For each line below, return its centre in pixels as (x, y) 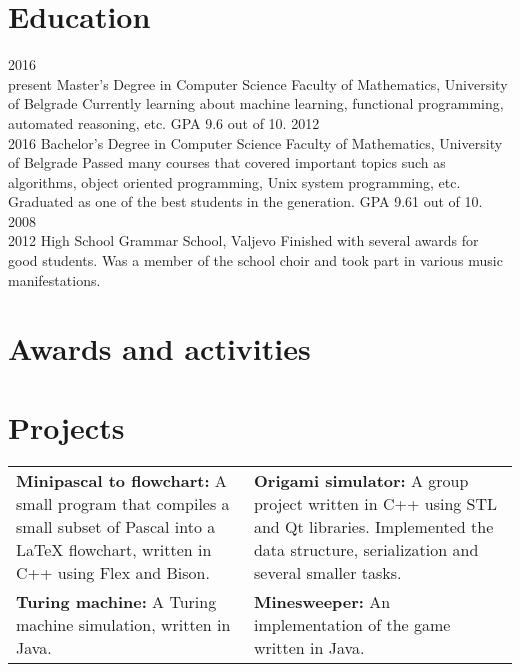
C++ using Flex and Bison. (113, 572)
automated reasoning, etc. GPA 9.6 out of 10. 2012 (164, 122)
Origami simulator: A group (361, 480)
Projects (66, 426)
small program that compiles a (123, 503)
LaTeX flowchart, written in (114, 549)
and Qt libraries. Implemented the (373, 526)
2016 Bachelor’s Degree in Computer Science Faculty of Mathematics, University (255, 142)
